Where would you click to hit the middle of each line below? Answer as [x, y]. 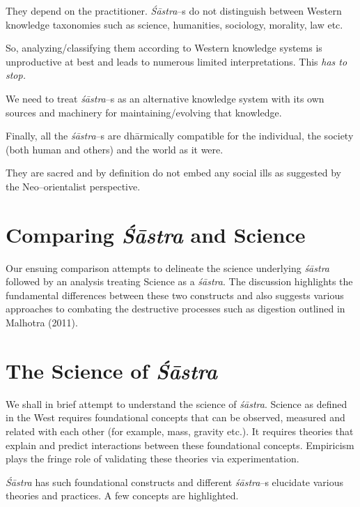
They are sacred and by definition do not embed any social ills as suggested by [173, 173]
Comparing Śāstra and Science [156, 234]
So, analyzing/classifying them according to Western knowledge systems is [164, 48]
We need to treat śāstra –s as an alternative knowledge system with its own [165, 98]
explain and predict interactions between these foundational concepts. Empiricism [180, 445]
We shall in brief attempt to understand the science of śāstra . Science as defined [177, 403]
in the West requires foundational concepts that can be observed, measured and [175, 417]
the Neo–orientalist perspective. [73, 186]
